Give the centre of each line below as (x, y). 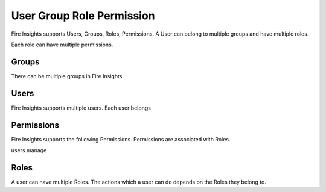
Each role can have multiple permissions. (62, 45)
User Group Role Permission (83, 16)
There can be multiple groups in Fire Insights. (67, 76)
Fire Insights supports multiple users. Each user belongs (81, 108)
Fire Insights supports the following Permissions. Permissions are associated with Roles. (121, 139)
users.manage (29, 150)
